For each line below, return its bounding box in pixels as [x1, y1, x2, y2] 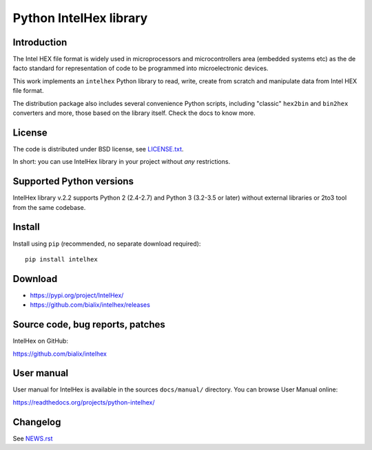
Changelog [12, 416, 61, 428]
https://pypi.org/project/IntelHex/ [30, 291, 124, 299]
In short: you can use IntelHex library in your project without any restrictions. [12, 158, 231, 166]
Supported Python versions [12, 175, 134, 187]
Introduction [12, 36, 68, 48]
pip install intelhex [25, 255, 98, 263]
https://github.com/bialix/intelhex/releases [30, 301, 151, 309]
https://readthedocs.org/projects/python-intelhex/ [12, 398, 155, 406]
